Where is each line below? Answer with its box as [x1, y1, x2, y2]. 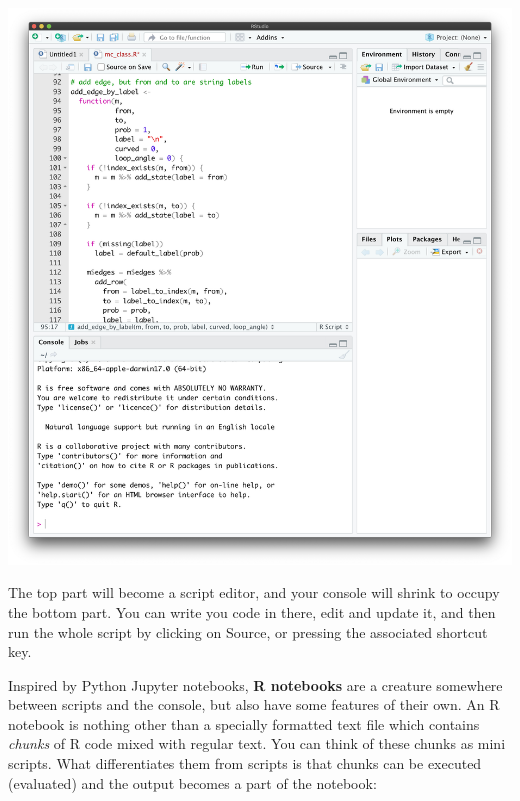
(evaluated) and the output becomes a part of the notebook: [8, 772, 377, 793]
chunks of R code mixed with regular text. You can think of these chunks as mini [8, 733, 506, 754]
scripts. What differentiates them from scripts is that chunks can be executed [8, 753, 482, 774]
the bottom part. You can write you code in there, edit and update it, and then [8, 601, 496, 622]
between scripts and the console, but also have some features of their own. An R [8, 694, 500, 715]
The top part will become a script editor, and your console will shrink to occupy [8, 582, 500, 603]
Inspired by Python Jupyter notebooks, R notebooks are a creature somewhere [8, 674, 503, 695]
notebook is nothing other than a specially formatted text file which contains [8, 713, 480, 734]
